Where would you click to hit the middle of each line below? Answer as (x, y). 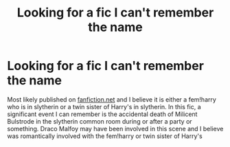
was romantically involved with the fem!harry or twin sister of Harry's (105, 136)
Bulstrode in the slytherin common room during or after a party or (100, 121)
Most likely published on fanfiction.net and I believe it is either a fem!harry (112, 99)
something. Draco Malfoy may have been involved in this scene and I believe (115, 128)
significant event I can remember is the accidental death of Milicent (102, 114)
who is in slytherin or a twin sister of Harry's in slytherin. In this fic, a (104, 106)
